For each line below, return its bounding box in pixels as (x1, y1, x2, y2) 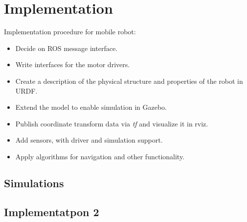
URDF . (15, 85, 38, 96)
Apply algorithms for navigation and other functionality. (15, 151, 185, 161)
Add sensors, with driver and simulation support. (15, 135, 163, 145)
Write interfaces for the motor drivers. (15, 59, 130, 70)
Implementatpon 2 (4, 204, 99, 219)
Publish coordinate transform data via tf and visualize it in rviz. (15, 118, 208, 128)
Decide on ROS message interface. (15, 43, 118, 53)
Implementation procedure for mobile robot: (4, 26, 136, 37)
